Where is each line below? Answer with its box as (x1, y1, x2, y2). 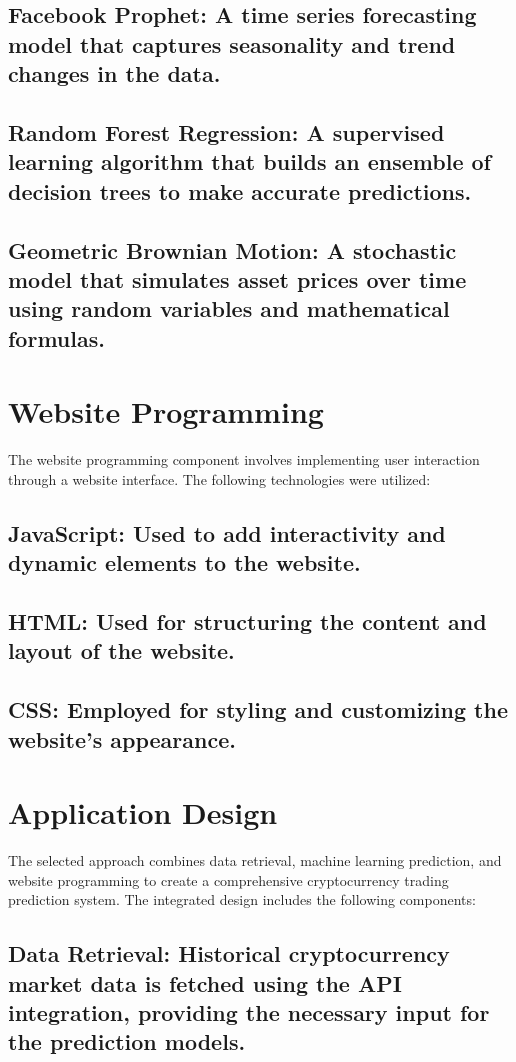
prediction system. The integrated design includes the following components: (8, 889, 476, 910)
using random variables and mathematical (8, 293, 450, 324)
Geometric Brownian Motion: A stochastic (8, 234, 457, 265)
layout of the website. (8, 635, 235, 666)
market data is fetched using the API (8, 967, 402, 998)
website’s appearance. (8, 723, 236, 754)
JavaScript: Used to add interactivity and (8, 517, 446, 548)
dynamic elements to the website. (8, 547, 361, 578)
